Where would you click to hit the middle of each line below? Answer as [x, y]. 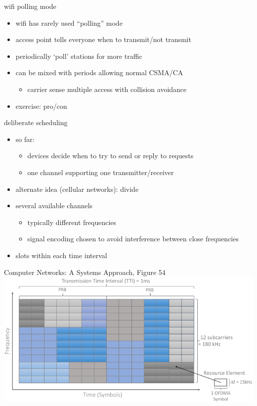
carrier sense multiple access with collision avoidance [107, 89]
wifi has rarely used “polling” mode [69, 23]
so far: [25, 139]
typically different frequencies [72, 222]
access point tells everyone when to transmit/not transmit [103, 39]
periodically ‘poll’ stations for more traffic [79, 56]
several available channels [54, 205]
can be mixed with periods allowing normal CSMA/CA [99, 72]
